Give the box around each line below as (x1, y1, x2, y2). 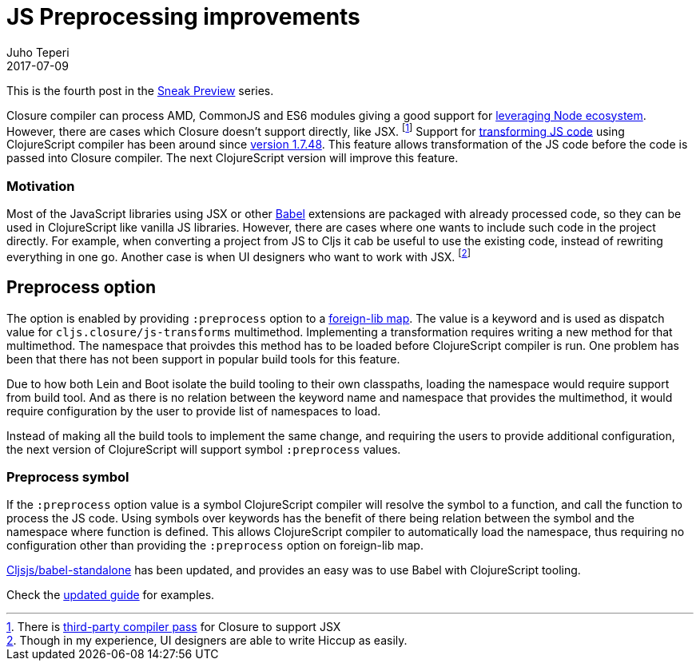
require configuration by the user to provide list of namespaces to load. (6, 403, 381, 418)
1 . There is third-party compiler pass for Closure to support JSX (6, 620, 341, 634)
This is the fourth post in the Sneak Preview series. (6, 83, 274, 97)
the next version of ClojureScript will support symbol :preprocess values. (6, 442, 401, 456)
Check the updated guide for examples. (6, 588, 215, 602)
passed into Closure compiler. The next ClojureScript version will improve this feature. (6, 151, 459, 165)
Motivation (6, 177, 75, 194)
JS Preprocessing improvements (6, 3, 360, 30)
